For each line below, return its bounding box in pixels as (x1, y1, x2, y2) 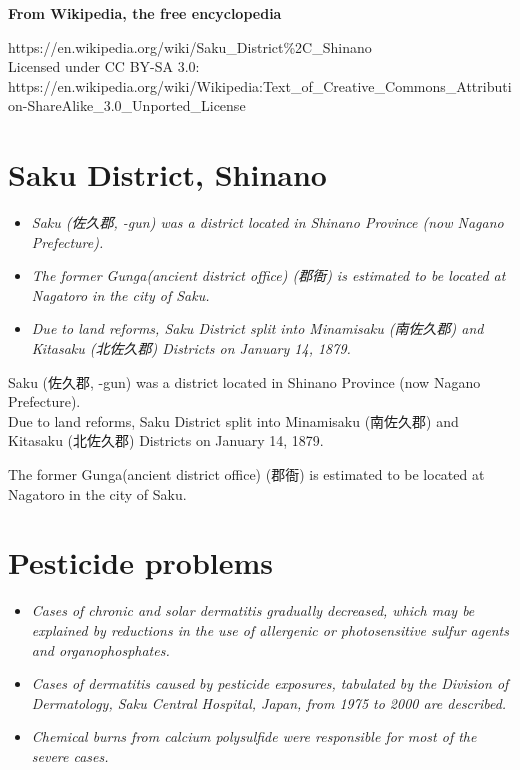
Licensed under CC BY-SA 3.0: (8, 56, 200, 77)
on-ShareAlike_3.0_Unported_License (8, 95, 246, 116)
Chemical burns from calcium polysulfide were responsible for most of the (31, 726, 477, 747)
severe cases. (31, 745, 109, 766)
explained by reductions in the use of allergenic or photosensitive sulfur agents (31, 619, 509, 640)
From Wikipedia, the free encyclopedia (8, 3, 282, 23)
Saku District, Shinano (8, 154, 327, 195)
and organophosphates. (31, 639, 170, 660)
